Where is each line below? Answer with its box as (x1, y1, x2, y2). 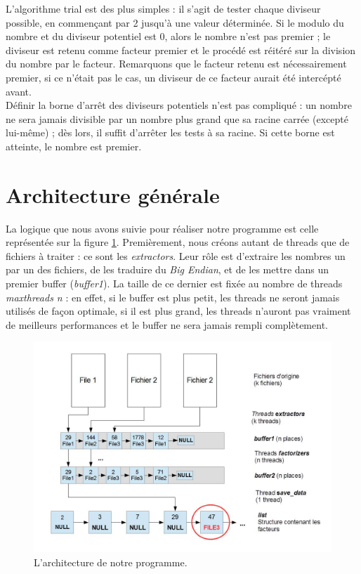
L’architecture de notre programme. (34, 554, 188, 569)
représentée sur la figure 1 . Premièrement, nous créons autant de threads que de (6, 235, 350, 249)
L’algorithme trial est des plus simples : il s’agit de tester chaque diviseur (6, 1, 321, 15)
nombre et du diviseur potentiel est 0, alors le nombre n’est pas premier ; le (6, 29, 331, 44)
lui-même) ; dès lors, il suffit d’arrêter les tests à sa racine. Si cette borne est (6, 125, 335, 140)
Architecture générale (6, 180, 220, 209)
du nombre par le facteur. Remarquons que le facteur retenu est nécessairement (6, 56, 347, 71)
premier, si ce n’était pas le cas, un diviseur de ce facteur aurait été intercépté (6, 70, 341, 84)
